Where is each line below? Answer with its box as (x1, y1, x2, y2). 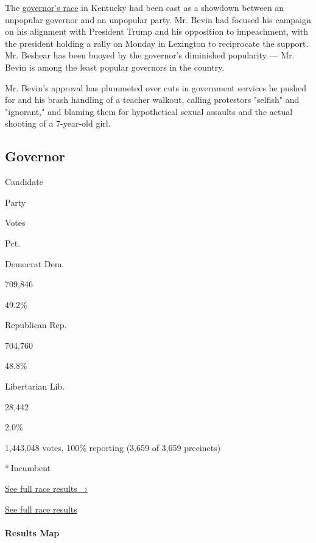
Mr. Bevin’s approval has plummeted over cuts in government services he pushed (5, 81, 307, 94)
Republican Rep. (5, 318, 67, 331)
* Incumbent (5, 461, 51, 474)
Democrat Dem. (5, 257, 65, 270)
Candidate (5, 175, 44, 188)
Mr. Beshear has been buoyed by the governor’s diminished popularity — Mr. (5, 49, 295, 61)
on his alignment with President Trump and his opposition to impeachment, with (5, 25, 309, 38)
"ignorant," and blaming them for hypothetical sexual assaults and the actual (5, 105, 293, 117)
